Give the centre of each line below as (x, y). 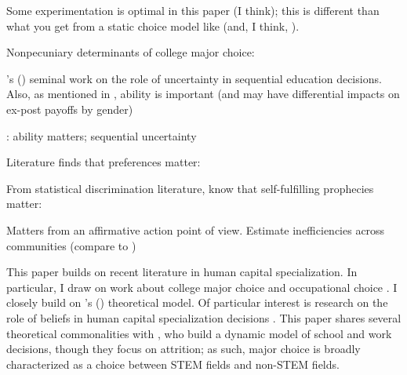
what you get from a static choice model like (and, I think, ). (153, 25)
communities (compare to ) (71, 245)
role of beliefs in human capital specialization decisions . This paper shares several (204, 317)
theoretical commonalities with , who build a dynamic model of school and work (199, 333)
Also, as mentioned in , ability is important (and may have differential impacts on (203, 94)
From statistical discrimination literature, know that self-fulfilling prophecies (190, 188)
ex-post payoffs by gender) (70, 109)
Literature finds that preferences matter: (104, 162)
